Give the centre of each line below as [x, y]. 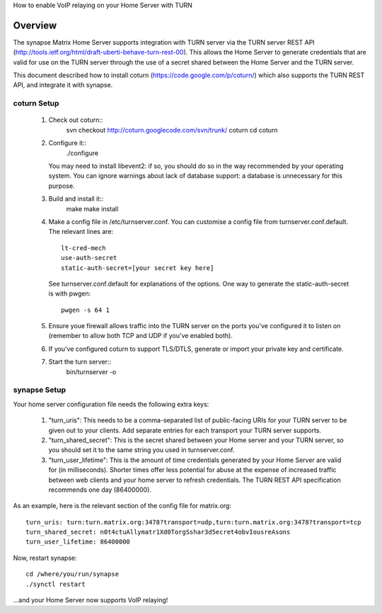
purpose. [62, 186]
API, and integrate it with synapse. [63, 85]
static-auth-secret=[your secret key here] [138, 268]
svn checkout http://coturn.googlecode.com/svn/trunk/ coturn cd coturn [172, 130]
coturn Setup [36, 103]
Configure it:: [68, 143]
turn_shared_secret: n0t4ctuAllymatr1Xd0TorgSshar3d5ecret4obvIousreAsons [158, 532]
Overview [35, 25]
